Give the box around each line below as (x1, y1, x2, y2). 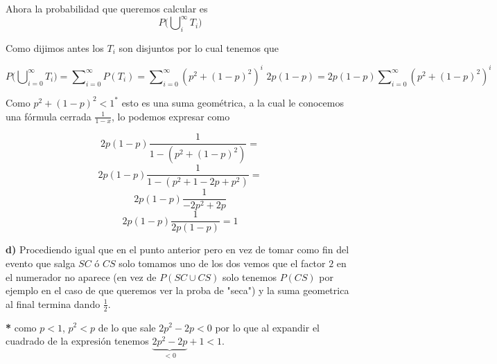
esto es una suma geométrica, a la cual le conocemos (121, 95, 344, 109)
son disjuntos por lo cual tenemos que (119, 40, 279, 55)
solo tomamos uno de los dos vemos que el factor (119, 255, 326, 270)
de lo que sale (98, 320, 156, 334)
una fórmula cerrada (6, 109, 91, 123)
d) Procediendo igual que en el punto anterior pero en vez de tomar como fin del (6, 242, 349, 257)
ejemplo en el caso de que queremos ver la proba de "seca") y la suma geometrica (6, 283, 349, 298)
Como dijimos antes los (6, 40, 104, 55)
